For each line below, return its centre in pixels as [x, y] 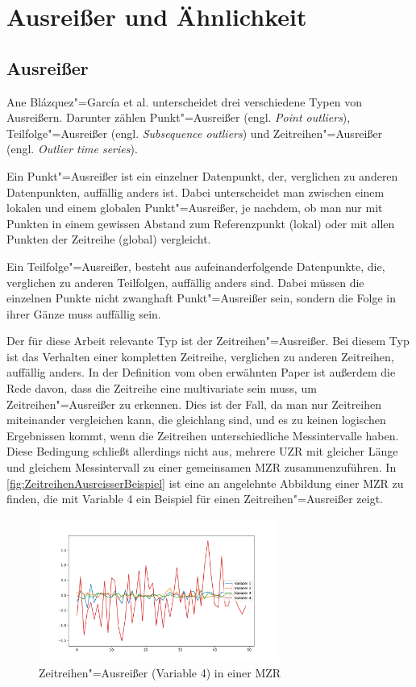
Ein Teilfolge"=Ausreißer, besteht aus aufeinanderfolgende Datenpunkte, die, [196, 266]
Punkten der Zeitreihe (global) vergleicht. [109, 239]
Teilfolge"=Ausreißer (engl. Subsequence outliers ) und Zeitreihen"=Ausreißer [195, 133]
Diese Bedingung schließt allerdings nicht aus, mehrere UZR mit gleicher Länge [202, 451]
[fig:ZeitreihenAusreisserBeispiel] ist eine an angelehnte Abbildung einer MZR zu [205, 483]
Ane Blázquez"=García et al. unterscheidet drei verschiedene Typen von [184, 101]
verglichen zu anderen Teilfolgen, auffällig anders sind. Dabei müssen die [185, 282]
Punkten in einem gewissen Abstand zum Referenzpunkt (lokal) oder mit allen [201, 223]
